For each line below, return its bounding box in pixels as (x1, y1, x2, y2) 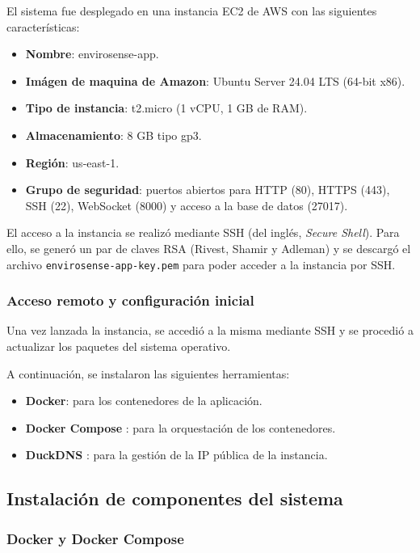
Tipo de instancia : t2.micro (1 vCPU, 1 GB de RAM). (25, 99, 308, 116)
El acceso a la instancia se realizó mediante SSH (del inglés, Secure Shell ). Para (6, 224, 400, 241)
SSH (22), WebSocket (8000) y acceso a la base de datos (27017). (25, 196, 348, 213)
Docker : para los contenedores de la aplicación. (25, 392, 262, 409)
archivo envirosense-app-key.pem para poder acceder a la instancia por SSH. (6, 255, 396, 272)
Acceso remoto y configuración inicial (6, 290, 254, 310)
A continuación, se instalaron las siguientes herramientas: (6, 365, 290, 382)
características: (6, 18, 80, 35)
